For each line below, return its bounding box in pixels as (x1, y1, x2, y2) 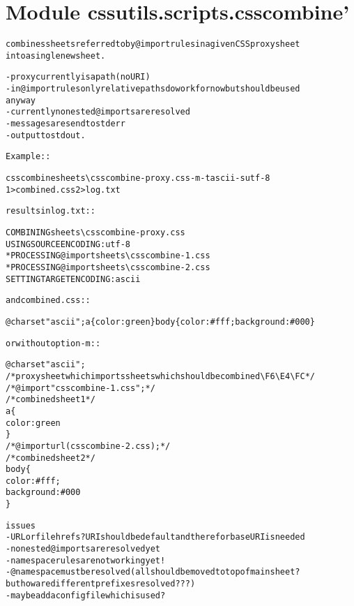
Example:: (6, 151, 51, 162)
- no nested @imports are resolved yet (6, 544, 160, 554)
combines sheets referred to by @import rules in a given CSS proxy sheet (6, 39, 300, 50)
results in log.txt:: (6, 206, 95, 216)
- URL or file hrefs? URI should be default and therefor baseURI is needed (6, 532, 305, 542)
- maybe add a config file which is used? (6, 590, 166, 600)
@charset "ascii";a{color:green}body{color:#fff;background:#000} (6, 316, 315, 327)
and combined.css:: (6, 295, 91, 306)
